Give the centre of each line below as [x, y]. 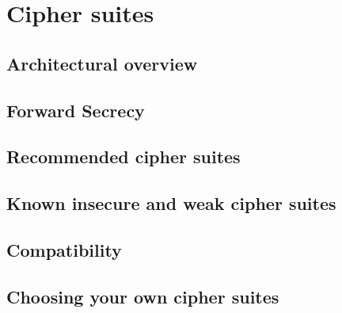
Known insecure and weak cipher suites [171, 203]
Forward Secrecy [76, 110]
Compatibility [64, 249]
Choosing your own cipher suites [143, 296]
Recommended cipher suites [123, 156]
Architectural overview [102, 63]
